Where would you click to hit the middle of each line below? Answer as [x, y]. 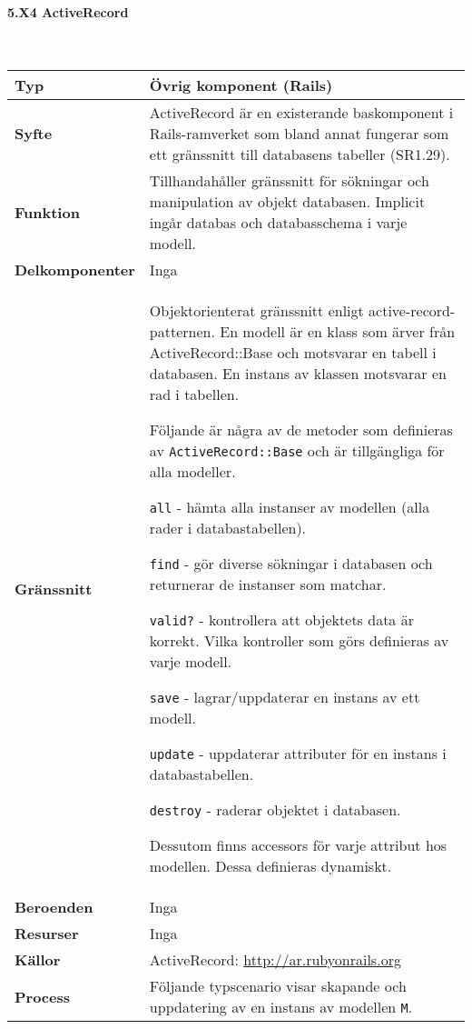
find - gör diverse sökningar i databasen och [291, 564]
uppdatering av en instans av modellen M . [281, 1007]
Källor [38, 960]
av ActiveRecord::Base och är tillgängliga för [297, 451]
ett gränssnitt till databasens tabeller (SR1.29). [300, 155]
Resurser [47, 934]
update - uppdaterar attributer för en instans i [298, 754]
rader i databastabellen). [228, 528]
